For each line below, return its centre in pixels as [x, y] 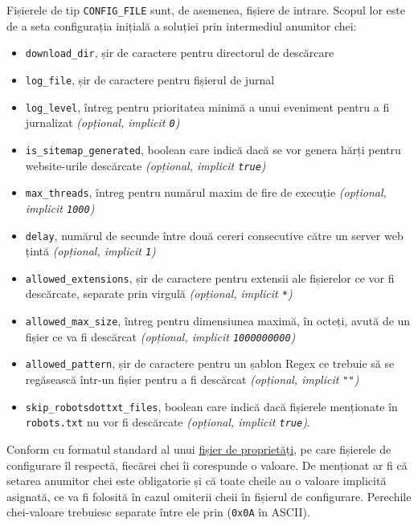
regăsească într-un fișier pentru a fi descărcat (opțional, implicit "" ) [192, 379]
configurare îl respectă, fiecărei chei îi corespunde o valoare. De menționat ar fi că [207, 465]
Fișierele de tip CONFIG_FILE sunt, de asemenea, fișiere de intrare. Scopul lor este [206, 10]
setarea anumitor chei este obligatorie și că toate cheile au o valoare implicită [197, 481]
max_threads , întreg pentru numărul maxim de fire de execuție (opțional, [206, 192]
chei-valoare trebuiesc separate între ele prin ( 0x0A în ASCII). [158, 512]
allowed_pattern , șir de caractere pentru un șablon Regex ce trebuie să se [210, 363]
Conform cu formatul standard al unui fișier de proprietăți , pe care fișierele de [199, 449]
